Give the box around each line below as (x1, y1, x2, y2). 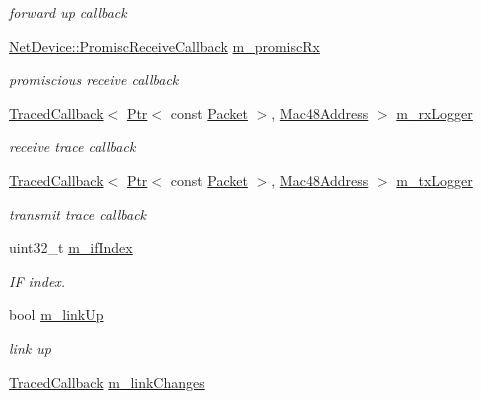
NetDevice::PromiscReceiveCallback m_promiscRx (9, 35, 320, 56)
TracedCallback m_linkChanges (9, 371, 205, 392)
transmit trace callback (9, 203, 147, 224)
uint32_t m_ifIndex (9, 237, 133, 258)
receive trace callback (9, 136, 136, 157)
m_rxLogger (396, 102, 473, 123)
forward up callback (9, 2, 127, 22)
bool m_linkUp (9, 304, 104, 325)
